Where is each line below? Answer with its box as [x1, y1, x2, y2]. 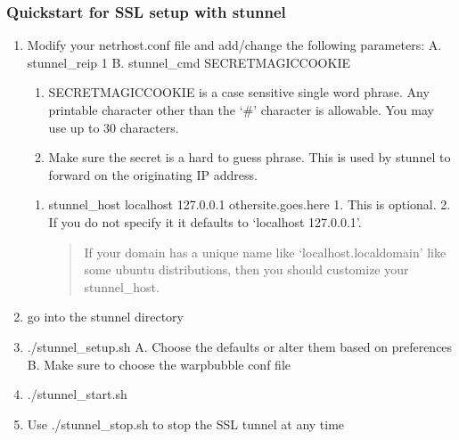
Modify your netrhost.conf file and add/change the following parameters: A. [27, 36, 442, 54]
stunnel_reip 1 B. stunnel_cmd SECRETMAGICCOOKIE [27, 53, 350, 71]
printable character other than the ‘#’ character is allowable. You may [48, 101, 434, 118]
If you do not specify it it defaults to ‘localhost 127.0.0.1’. [48, 212, 362, 231]
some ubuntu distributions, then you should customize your [84, 260, 409, 279]
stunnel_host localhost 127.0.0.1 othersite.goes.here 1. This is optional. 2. [48, 195, 451, 214]
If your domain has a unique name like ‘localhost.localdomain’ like [84, 242, 447, 261]
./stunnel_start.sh [27, 385, 127, 403]
